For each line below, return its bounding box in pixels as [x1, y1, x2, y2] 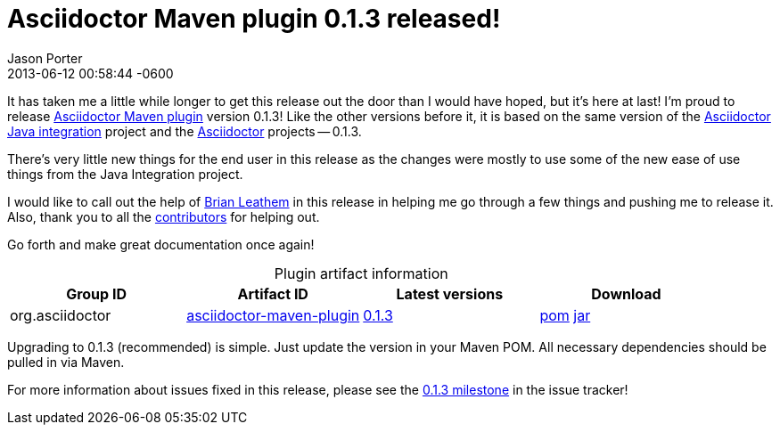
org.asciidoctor [10, 306, 111, 324]
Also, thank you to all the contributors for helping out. [7, 208, 320, 224]
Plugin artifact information [274, 264, 448, 282]
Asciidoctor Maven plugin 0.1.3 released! [7, 4, 501, 34]
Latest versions [396, 284, 504, 303]
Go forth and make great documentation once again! [7, 236, 315, 252]
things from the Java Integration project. [7, 166, 243, 182]
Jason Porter [7, 50, 83, 66]
